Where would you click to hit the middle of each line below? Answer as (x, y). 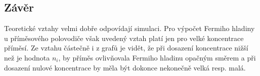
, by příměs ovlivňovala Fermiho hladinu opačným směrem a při (157, 57)
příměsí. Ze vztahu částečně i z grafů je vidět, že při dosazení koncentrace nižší (126, 48)
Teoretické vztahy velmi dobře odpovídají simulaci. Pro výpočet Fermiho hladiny (129, 28)
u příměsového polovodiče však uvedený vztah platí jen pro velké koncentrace (124, 38)
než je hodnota (27, 57)
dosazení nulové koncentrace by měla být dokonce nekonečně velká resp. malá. (125, 67)
